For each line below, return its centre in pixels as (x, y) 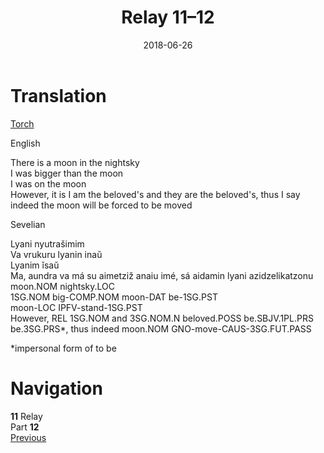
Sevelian (28, 224)
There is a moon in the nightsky (75, 162)
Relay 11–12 (168, 17)
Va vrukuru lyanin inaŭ (56, 254)
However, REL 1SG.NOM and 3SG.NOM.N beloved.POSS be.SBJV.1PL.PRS (162, 318)
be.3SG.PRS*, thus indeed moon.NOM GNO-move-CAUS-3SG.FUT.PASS (161, 328)
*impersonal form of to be (63, 348)
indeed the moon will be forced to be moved (101, 205)
